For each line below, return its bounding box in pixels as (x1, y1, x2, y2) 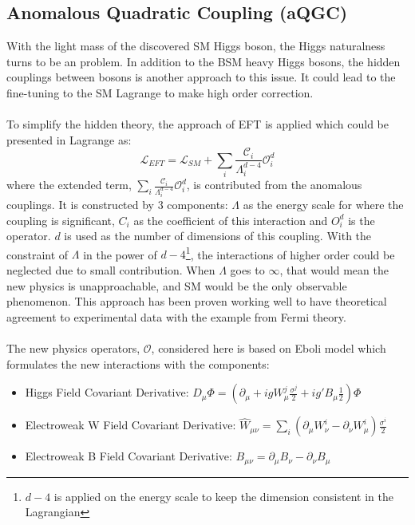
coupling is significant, (6, 211, 115, 228)
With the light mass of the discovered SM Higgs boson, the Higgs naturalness (6, 37, 385, 54)
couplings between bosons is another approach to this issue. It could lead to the (6, 69, 396, 85)
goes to (230, 262, 265, 278)
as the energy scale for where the (243, 196, 404, 213)
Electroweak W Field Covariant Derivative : (25, 416, 236, 433)
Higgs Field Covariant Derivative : (25, 384, 189, 401)
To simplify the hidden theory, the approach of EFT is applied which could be (6, 116, 389, 132)
